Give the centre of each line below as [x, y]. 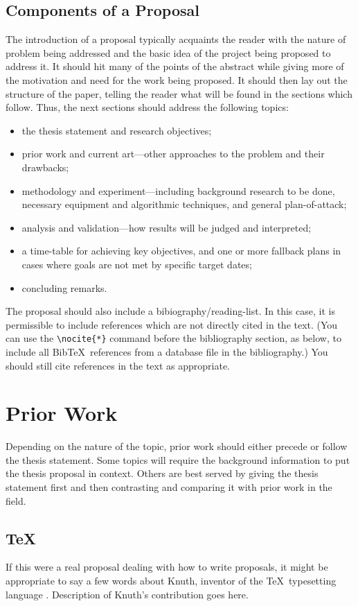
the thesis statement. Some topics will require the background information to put [178, 459]
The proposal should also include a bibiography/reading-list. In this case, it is [170, 311]
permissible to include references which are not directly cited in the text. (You [172, 324]
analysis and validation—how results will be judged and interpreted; [167, 227]
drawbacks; [45, 167]
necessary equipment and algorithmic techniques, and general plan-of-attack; [184, 204]
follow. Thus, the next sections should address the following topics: [147, 107]
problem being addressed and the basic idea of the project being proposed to [168, 52]
